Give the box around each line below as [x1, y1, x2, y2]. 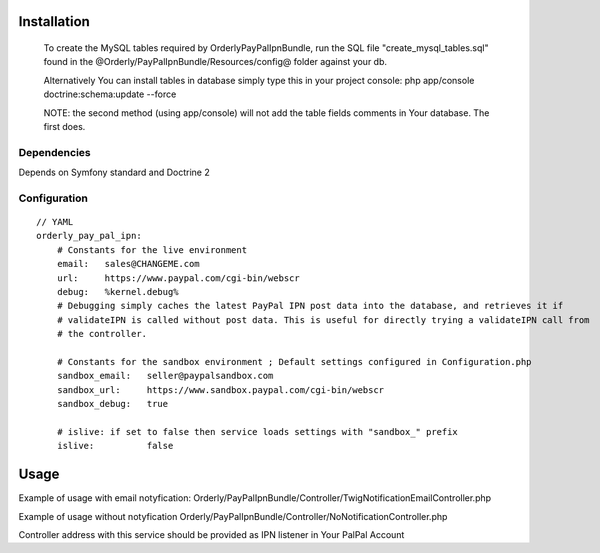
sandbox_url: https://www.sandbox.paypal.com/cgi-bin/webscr [56, 384, 385, 395]
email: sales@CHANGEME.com [56, 258, 200, 270]
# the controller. [56, 328, 148, 340]
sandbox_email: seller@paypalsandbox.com [56, 370, 274, 382]
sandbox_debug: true [56, 398, 169, 410]
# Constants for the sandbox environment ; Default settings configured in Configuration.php [56, 356, 532, 367]
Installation [18, 13, 90, 30]
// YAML [36, 216, 74, 228]
